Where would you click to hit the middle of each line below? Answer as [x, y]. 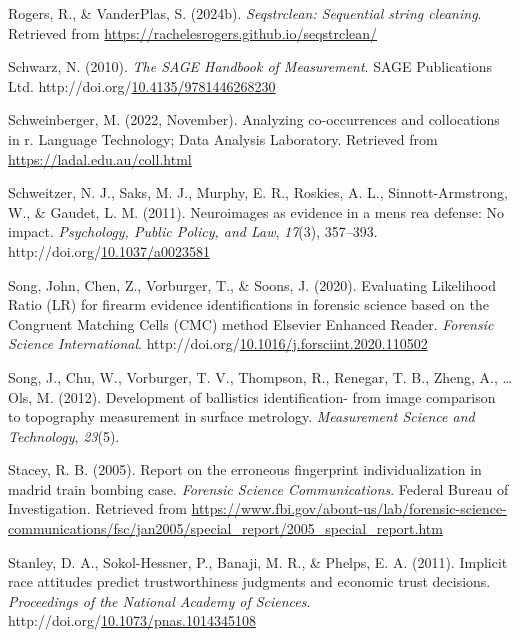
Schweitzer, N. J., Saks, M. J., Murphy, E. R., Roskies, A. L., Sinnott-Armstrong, [258, 192]
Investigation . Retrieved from [97, 508]
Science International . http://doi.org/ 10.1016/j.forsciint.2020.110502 [218, 343]
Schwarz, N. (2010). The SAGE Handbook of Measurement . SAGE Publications [250, 66]
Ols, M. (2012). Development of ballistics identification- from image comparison [252, 396]
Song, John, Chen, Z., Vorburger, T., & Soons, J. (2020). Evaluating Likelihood [252, 284]
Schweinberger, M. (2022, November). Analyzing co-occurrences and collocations [254, 119]
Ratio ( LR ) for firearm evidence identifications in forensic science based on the [248, 304]
